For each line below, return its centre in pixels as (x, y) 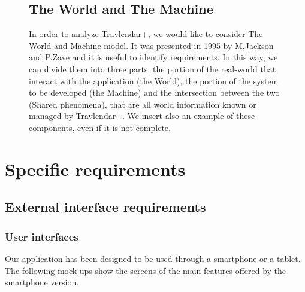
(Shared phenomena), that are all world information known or (143, 104)
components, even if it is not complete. (100, 127)
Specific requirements (95, 168)
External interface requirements (105, 207)
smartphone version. (42, 282)
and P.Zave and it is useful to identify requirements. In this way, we (153, 57)
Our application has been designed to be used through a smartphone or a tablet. (153, 258)
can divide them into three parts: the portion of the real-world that (152, 69)
